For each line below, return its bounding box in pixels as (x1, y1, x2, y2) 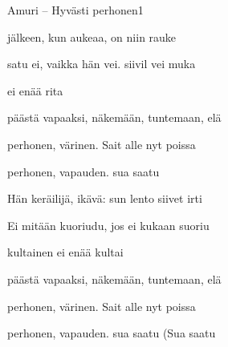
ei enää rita (7, 82, 63, 99)
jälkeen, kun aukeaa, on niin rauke (7, 28, 177, 45)
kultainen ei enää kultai (7, 244, 124, 260)
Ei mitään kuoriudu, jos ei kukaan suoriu (7, 216, 210, 233)
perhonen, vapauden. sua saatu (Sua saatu (7, 325, 216, 341)
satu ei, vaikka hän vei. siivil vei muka (7, 55, 196, 72)
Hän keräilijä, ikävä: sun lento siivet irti (7, 190, 202, 207)
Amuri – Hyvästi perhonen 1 (7, 2, 144, 18)
